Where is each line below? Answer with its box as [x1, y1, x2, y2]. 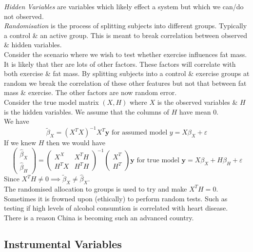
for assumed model [111, 129, 168, 136]
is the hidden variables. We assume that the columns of [4, 106, 169, 116]
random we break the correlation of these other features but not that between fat [4, 78, 247, 88]
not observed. [4, 11, 44, 21]
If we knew [4, 137, 37, 148]
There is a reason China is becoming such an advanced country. [4, 212, 194, 222]
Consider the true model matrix [4, 97, 99, 107]
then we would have [46, 137, 105, 148]
